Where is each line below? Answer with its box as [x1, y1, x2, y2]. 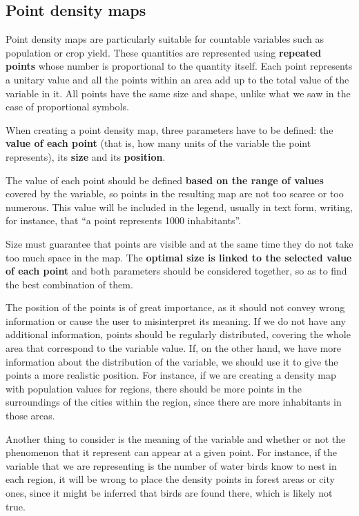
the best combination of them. [6, 277, 133, 291]
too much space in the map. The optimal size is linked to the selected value [6, 250, 352, 264]
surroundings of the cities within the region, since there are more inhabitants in [6, 395, 342, 409]
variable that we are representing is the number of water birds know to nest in [6, 458, 337, 473]
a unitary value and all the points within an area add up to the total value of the [6, 72, 349, 86]
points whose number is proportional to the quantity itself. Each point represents [6, 59, 353, 73]
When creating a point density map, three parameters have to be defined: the [6, 122, 333, 137]
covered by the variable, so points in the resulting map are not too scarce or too [6, 186, 344, 201]
